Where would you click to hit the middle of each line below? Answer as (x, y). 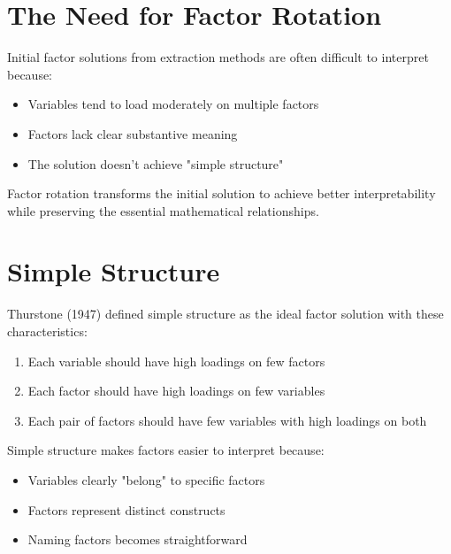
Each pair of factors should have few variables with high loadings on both (227, 420)
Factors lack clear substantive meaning (133, 133)
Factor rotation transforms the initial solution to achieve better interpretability (222, 193)
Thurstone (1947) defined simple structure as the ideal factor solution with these (225, 314)
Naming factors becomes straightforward (138, 539)
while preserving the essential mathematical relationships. (163, 210)
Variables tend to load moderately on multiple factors (173, 104)
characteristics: (47, 331)
